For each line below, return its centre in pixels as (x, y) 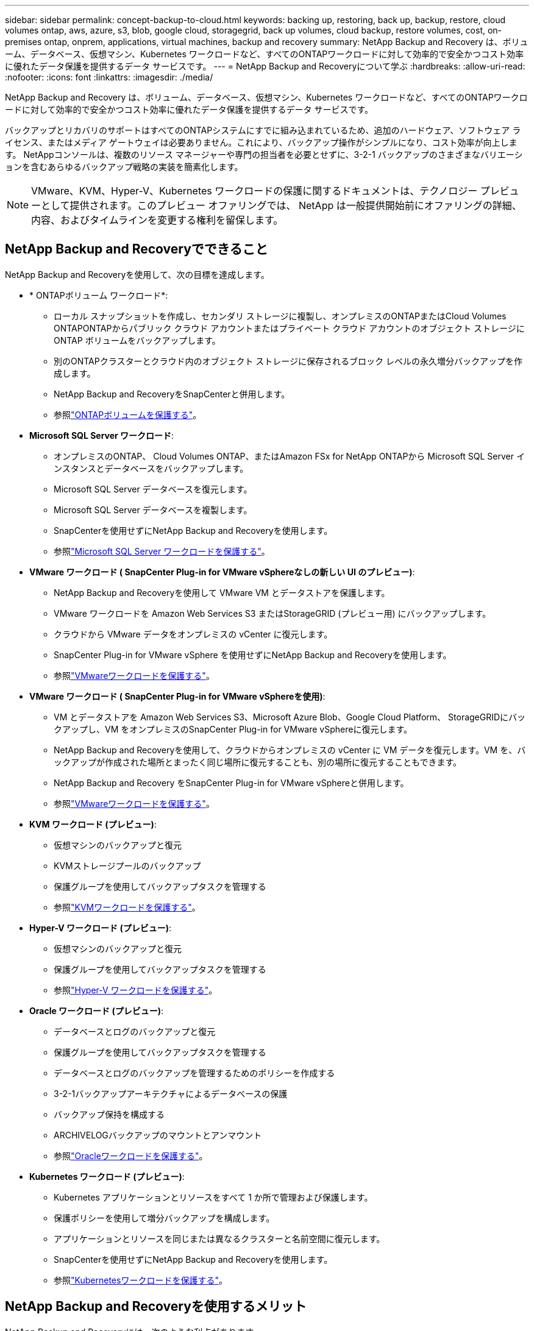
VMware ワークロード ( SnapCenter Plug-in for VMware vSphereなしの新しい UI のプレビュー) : (222, 572)
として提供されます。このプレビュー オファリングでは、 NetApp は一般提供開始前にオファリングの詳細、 (281, 205)
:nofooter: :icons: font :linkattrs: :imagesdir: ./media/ (109, 77)
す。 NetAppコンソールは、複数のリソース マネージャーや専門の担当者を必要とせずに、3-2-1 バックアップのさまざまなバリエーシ (264, 154)
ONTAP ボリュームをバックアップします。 (137, 340)
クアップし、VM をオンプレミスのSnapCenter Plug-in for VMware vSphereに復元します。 (233, 729)
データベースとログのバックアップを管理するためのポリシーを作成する (194, 1073)
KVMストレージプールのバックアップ (127, 865)
